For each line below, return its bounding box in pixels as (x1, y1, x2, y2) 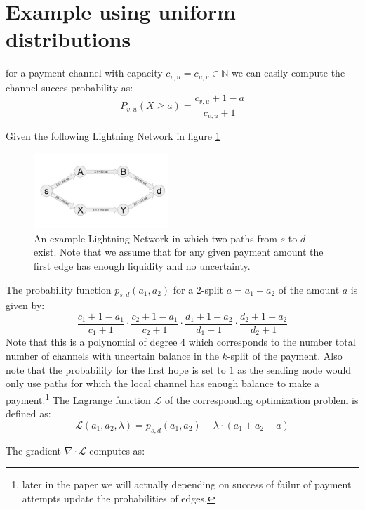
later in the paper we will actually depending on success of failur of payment (22, 477, 352, 492)
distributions (6, 25, 131, 53)
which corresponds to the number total (188, 334, 356, 349)
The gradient (6, 443, 61, 457)
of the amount (278, 282, 340, 296)
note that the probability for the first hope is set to (6, 362, 226, 377)
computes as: (89, 443, 145, 457)
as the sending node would (237, 362, 352, 377)
